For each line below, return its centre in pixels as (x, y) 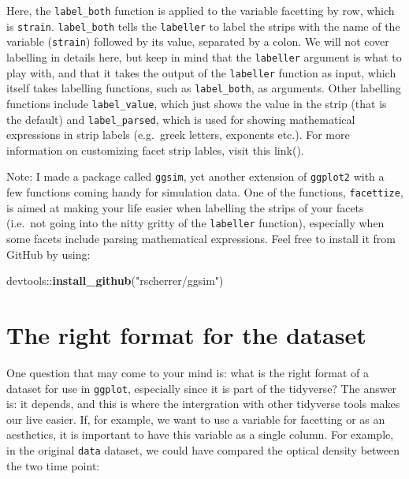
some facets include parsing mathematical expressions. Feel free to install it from (201, 238)
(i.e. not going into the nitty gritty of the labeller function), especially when (195, 223)
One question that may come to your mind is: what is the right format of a (188, 372)
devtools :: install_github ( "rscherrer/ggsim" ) (115, 281)
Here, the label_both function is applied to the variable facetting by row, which (201, 10)
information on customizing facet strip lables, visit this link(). (155, 150)
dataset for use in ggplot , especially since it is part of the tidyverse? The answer (202, 388)
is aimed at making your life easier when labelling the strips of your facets (185, 207)
